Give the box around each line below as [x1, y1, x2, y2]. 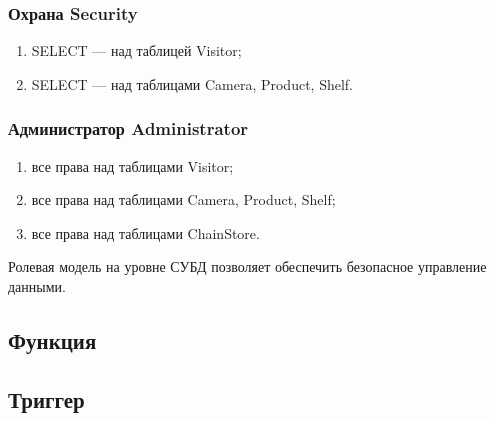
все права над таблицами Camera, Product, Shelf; [31, 189, 336, 210]
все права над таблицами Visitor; [31, 155, 234, 176]
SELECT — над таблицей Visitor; [31, 40, 242, 61]
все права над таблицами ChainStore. [31, 222, 260, 243]
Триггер [8, 383, 85, 414]
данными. [8, 276, 66, 296]
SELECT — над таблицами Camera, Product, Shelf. [31, 73, 353, 94]
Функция [8, 324, 97, 355]
